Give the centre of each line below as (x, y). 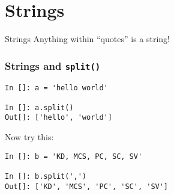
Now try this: (29, 137)
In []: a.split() (39, 107)
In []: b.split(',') (46, 177)
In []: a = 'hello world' (56, 88)
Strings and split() (53, 65)
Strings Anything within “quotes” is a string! (87, 39)
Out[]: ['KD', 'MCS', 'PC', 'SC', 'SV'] (87, 186)
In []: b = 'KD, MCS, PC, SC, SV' (74, 156)
